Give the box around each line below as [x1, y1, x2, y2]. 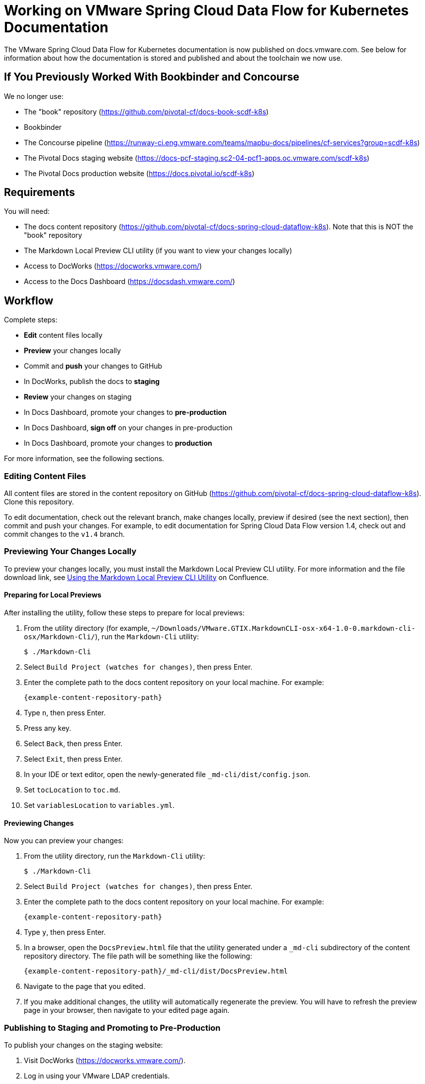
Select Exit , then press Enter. [24, 755, 123, 763]
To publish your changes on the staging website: [4, 1040, 163, 1049]
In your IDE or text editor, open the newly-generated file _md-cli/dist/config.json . [24, 770, 311, 779]
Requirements [4, 186, 75, 199]
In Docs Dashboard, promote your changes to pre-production [24, 408, 227, 417]
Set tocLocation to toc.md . [24, 786, 120, 794]
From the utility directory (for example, [24, 624, 150, 632]
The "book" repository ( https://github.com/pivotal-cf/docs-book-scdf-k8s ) [24, 107, 269, 116]
